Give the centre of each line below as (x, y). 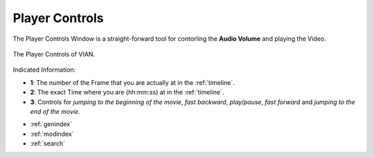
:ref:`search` (48, 144)
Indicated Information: (44, 70)
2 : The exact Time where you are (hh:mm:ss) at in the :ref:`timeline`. (127, 92)
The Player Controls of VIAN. (54, 54)
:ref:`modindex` (52, 134)
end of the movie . (55, 111)
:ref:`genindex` (51, 124)
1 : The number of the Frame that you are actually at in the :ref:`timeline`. (132, 82)
